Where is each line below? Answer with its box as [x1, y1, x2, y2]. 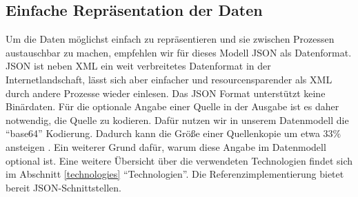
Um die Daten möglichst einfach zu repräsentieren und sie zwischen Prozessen [6, 32, 335, 46]
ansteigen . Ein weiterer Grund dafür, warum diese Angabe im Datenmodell [6, 139, 326, 154]
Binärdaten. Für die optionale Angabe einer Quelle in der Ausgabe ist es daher [6, 99, 339, 114]
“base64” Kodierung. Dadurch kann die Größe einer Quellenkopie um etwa [6, 126, 320, 141]
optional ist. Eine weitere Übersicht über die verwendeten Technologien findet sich [6, 153, 353, 167]
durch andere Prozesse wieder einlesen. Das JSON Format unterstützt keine [6, 85, 326, 100]
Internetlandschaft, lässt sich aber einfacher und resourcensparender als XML [6, 72, 332, 86]
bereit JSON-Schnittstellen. [6, 180, 121, 194]
